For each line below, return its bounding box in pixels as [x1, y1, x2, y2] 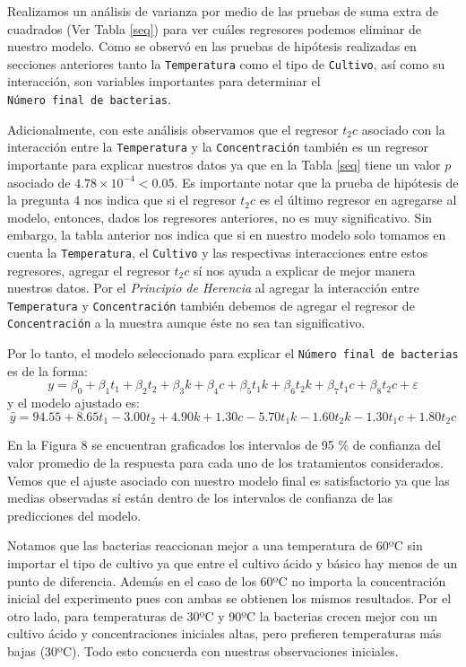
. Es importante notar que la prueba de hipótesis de [174, 172, 459, 191]
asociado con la [361, 119, 445, 138]
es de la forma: [7, 361, 88, 380]
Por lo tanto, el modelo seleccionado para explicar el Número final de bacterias [7, 344, 459, 363]
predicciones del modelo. [7, 505, 142, 524]
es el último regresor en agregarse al [259, 190, 457, 209]
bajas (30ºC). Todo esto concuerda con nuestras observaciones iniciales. [7, 641, 399, 660]
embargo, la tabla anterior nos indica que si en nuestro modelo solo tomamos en [7, 225, 446, 244]
